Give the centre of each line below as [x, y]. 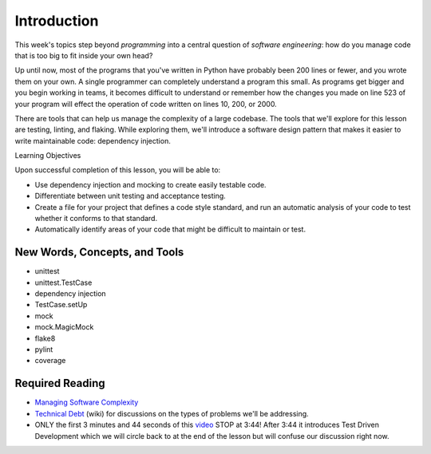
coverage [50, 361]
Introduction [57, 21]
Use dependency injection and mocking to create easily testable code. [150, 184]
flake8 [45, 338]
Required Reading [60, 383]
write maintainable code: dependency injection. [93, 140]
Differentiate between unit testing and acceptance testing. [130, 196]
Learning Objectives [48, 156]
